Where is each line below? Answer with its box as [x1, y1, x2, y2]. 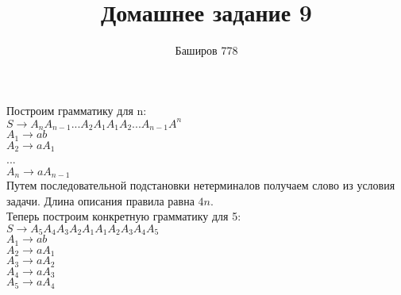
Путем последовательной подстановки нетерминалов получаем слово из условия [6, 177, 395, 193]
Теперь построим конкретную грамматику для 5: [6, 208, 241, 224]
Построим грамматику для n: [6, 102, 147, 118]
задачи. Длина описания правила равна [6, 192, 195, 209]
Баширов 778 [175, 42, 238, 59]
